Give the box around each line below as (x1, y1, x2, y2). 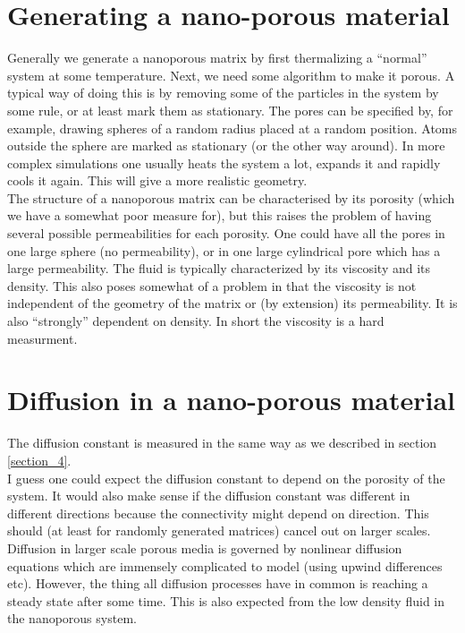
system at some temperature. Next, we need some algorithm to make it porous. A (7, 65, 455, 84)
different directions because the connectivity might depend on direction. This (7, 503, 429, 522)
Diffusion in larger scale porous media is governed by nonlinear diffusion (7, 538, 402, 557)
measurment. (7, 329, 78, 347)
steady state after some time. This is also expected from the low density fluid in (7, 591, 445, 610)
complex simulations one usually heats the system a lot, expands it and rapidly (7, 153, 441, 172)
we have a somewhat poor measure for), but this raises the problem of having (7, 206, 432, 225)
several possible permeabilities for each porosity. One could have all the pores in (7, 224, 445, 243)
